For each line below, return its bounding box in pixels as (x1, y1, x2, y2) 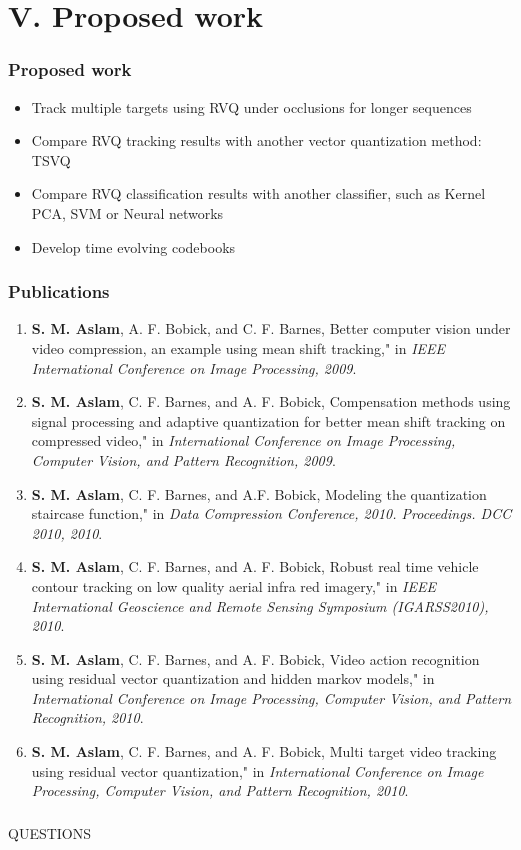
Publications (8, 279, 110, 304)
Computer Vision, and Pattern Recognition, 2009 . (31, 449, 336, 470)
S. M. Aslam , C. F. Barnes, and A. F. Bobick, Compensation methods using (31, 391, 511, 412)
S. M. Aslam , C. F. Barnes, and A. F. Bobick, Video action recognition (31, 648, 480, 669)
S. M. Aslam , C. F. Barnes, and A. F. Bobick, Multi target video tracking (31, 741, 497, 762)
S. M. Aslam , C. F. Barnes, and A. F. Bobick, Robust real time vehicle (31, 556, 479, 577)
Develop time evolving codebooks (31, 236, 236, 257)
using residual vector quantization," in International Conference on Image (31, 760, 484, 781)
